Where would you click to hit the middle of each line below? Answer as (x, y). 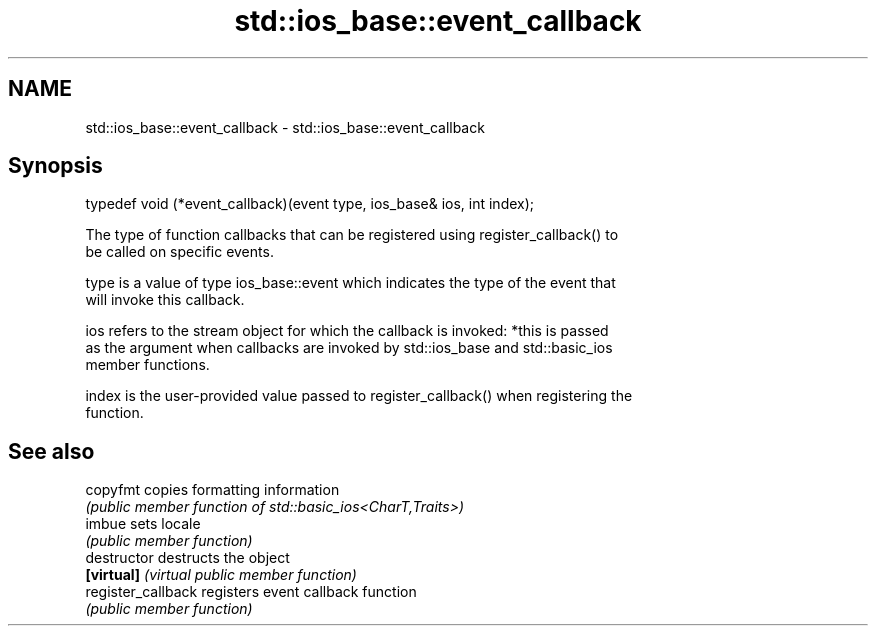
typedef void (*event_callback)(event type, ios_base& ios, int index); (310, 204)
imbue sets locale (143, 524)
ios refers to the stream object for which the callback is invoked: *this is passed (347, 331)
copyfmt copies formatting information (212, 490)
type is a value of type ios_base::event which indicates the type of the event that (350, 283)
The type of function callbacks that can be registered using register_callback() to (352, 235)
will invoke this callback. (165, 300)
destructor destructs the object (187, 558)
